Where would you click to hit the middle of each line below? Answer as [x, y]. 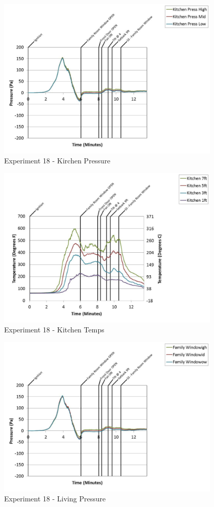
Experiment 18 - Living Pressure [55, 499]
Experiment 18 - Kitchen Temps [54, 330]
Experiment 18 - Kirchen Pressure [57, 161]
